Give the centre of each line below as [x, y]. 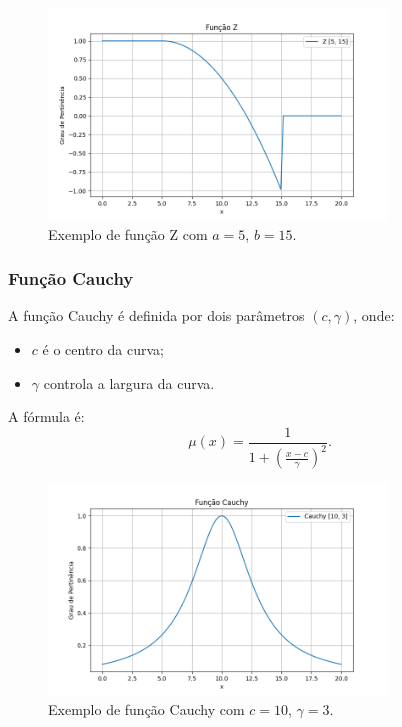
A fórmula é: [46, 416]
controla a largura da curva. [129, 382]
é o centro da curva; [103, 348]
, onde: [374, 315]
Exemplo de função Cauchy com [146, 708]
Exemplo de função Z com [128, 233]
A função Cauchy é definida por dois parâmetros [156, 315]
